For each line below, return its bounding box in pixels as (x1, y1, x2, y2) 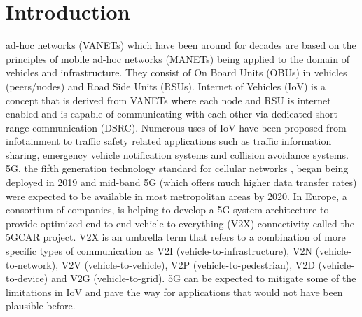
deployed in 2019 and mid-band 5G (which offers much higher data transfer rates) (6, 175, 357, 190)
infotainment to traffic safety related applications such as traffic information (6, 134, 332, 148)
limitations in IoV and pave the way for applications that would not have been (6, 284, 343, 299)
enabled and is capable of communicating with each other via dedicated (6, 106, 313, 121)
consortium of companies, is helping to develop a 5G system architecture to (6, 202, 329, 217)
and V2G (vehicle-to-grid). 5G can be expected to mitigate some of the (50, 271, 356, 286)
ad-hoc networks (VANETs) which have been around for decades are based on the (6, 38, 356, 52)
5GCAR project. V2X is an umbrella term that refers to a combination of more (6, 230, 346, 244)
